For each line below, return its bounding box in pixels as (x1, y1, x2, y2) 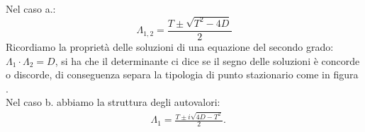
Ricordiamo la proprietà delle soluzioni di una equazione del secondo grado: (6, 39, 334, 54)
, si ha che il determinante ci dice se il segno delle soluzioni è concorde (55, 53, 360, 68)
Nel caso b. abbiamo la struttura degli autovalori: (6, 95, 220, 109)
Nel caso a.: (6, 1, 56, 16)
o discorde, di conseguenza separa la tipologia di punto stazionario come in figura (6, 67, 359, 82)
